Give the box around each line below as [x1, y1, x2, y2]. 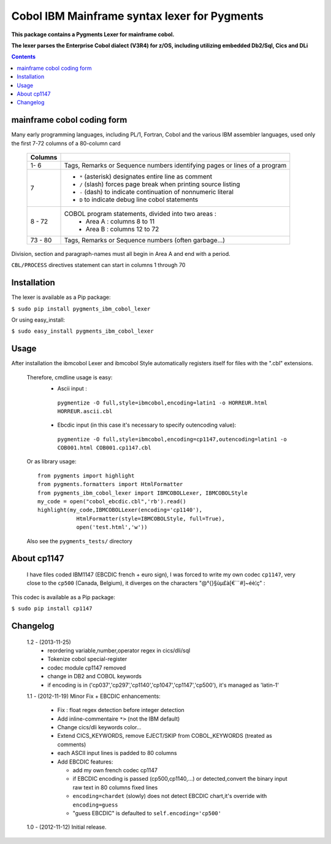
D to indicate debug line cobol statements [79, 195, 199, 204]
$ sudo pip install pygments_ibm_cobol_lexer [11, 305, 151, 312]
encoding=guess [72, 801, 119, 808]
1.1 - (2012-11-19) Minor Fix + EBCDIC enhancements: [26, 692, 161, 700]
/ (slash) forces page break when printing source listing [79, 180, 240, 188]
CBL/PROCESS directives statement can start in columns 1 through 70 [11, 261, 186, 269]
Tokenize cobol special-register [47, 656, 127, 663]
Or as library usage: [26, 458, 77, 465]
